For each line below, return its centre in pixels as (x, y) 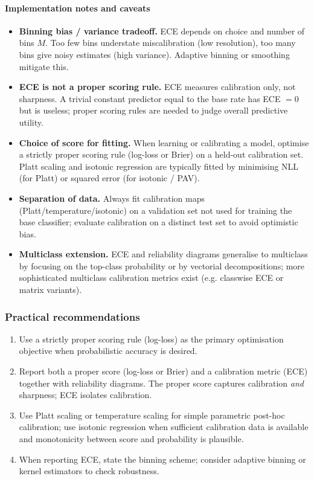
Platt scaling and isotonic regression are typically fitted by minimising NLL (159, 166)
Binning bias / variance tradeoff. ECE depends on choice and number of (162, 31)
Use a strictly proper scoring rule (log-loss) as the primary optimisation (151, 339)
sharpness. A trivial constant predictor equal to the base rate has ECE (150, 98)
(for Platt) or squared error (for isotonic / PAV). (109, 178)
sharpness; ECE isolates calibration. (85, 395)
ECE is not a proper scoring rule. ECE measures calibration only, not (157, 87)
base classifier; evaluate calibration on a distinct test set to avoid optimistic (159, 222)
